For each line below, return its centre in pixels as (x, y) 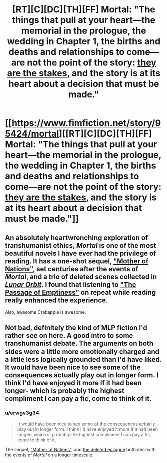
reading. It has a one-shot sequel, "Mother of (77, 261)
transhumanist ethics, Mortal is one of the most (81, 245)
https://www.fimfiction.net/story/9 (86, 123)
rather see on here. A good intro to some (69, 336)
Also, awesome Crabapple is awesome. (46, 312)
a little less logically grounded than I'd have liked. (84, 359)
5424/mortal (32, 134)
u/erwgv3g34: (23, 413)
